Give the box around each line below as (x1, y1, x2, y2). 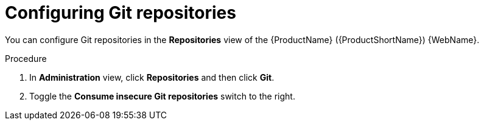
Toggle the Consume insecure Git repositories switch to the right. (29, 90, 295, 101)
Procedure (5, 53, 47, 64)
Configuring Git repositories (5, 2, 236, 23)
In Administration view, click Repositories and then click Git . (29, 72, 275, 83)
